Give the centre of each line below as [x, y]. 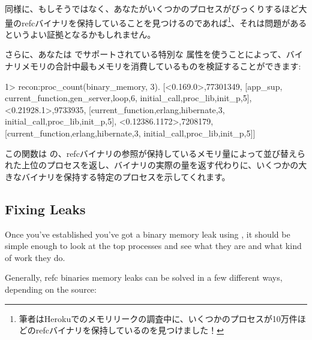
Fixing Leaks [45, 209]
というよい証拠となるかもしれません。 [80, 34]
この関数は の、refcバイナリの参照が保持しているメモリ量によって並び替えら [155, 153]
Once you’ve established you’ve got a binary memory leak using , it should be [148, 234]
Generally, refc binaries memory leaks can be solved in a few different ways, [144, 277]
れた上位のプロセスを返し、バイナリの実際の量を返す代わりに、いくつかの [152, 165]
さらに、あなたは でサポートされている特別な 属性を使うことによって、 [145, 54]
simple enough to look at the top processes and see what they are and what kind [153, 246]
